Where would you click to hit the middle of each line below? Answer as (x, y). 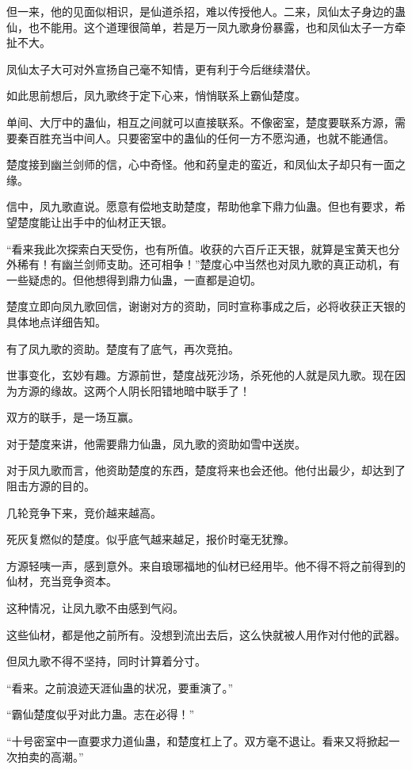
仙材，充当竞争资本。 (62, 581)
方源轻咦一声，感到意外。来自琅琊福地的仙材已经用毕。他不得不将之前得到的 (206, 565)
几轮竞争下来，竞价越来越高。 (84, 512)
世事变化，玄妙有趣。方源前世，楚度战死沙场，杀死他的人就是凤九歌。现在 (200, 375)
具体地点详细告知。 (56, 321)
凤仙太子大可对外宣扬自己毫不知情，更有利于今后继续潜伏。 (162, 69)
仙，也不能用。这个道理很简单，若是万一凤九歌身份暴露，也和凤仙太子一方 (200, 27)
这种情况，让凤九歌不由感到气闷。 (95, 608)
